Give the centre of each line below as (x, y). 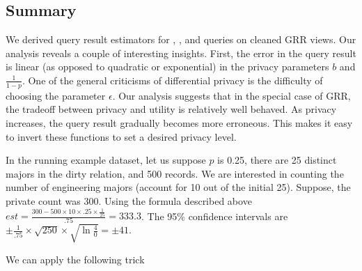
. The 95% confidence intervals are (215, 216)
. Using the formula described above (175, 200)
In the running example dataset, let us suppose (106, 160)
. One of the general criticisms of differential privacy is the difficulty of (172, 80)
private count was (43, 200)
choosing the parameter (56, 95)
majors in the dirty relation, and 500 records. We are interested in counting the (175, 173)
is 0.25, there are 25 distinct (277, 160)
